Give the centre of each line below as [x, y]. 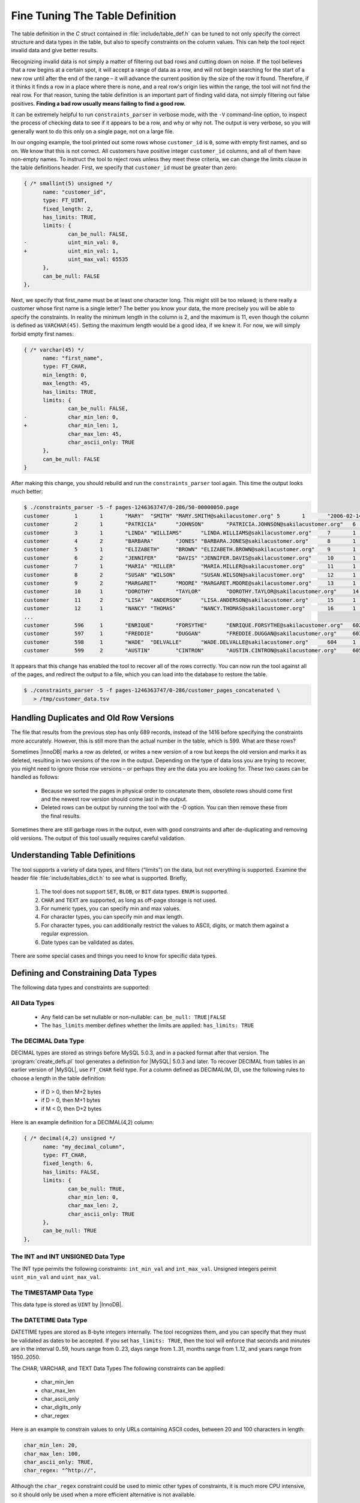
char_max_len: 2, [94, 1206]
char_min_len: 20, [51, 1445]
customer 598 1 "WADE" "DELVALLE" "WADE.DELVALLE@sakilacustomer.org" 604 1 [190, 642]
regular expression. [65, 934]
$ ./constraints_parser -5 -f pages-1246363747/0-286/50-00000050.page [131, 507]
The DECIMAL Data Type [48, 1041]
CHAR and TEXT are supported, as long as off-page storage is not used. [129, 900]
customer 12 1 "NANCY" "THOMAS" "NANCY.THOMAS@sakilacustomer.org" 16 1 [190, 608]
